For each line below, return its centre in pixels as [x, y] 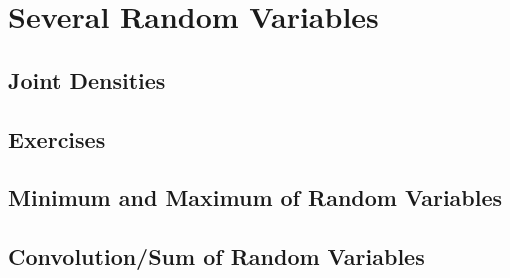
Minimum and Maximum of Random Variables [255, 197]
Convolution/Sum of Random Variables [216, 256]
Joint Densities [87, 79]
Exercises [57, 138]
